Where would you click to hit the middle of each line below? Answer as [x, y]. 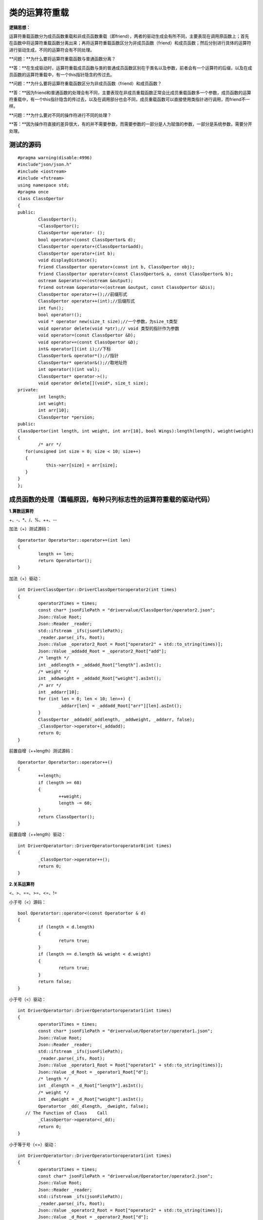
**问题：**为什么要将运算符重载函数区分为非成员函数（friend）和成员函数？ [85, 83]
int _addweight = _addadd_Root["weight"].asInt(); [100, 679]
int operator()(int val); [69, 369]
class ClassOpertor [41, 199]
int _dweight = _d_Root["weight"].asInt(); [91, 1099]
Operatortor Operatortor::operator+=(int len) [74, 540]
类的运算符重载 [39, 13]
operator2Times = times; [68, 603]
